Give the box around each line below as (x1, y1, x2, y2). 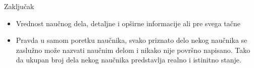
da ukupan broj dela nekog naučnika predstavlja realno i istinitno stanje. (16, 54, 241, 65)
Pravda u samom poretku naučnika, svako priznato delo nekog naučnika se (16, 35, 247, 45)
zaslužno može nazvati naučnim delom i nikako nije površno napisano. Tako (16, 44, 250, 55)
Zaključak (4, 1, 34, 11)
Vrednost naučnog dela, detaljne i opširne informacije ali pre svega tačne (16, 18, 240, 28)
